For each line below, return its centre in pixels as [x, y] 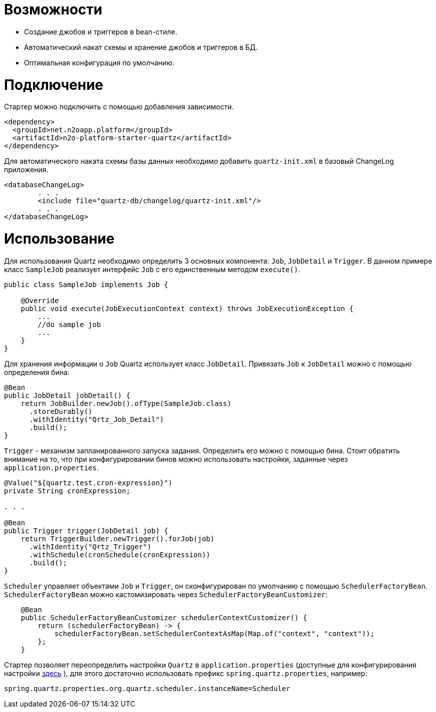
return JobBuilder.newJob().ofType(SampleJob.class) [126, 403]
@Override [40, 300]
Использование [59, 239]
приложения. [26, 170]
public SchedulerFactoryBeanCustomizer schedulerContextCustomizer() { [164, 617]
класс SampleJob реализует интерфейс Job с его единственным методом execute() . [152, 269]
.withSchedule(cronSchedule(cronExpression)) [120, 554]
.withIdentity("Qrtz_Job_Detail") [97, 419]
